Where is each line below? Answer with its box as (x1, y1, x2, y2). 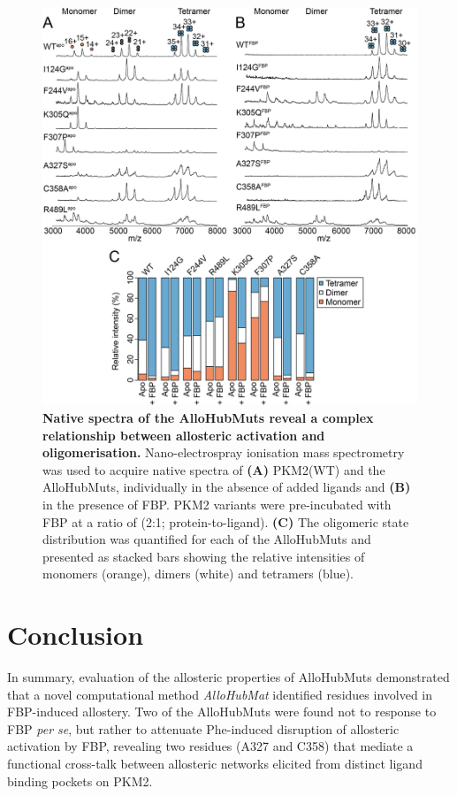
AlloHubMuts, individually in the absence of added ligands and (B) (42, 478, 411, 496)
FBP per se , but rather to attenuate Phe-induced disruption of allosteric (7, 719, 400, 738)
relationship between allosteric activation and (42, 425, 325, 444)
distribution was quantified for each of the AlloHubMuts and (42, 530, 371, 548)
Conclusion (7, 616, 144, 653)
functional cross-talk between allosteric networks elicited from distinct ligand (7, 754, 423, 772)
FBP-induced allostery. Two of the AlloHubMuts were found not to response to (7, 702, 437, 721)
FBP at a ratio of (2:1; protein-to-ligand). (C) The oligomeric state (42, 512, 409, 531)
